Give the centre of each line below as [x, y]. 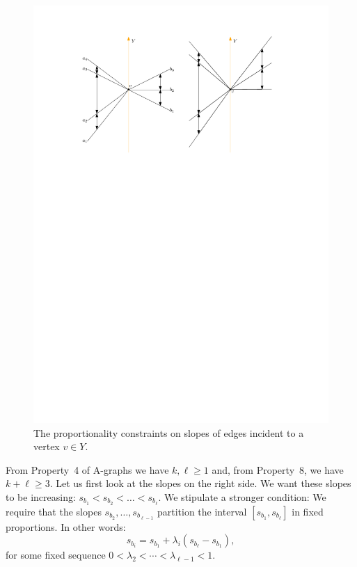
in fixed [308, 511]
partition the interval [202, 511]
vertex [47, 446]
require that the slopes [54, 511]
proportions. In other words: [66, 526]
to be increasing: [41, 496]
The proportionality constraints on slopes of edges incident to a [169, 432]
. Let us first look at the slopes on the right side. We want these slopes [200, 483]
